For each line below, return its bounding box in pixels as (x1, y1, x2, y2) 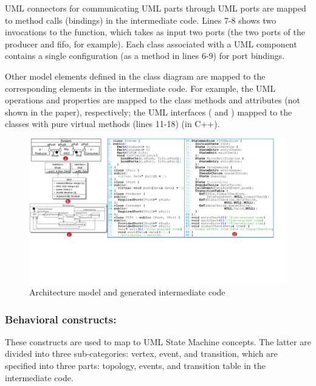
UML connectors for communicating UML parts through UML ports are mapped (5, 2, 306, 14)
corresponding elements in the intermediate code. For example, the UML (5, 81, 276, 94)
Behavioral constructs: (5, 311, 117, 326)
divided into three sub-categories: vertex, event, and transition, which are (5, 347, 278, 360)
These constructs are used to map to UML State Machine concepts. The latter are (5, 335, 311, 348)
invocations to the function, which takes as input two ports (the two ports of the (5, 26, 305, 38)
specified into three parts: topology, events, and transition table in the (5, 359, 266, 372)
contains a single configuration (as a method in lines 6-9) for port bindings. (5, 49, 285, 62)
